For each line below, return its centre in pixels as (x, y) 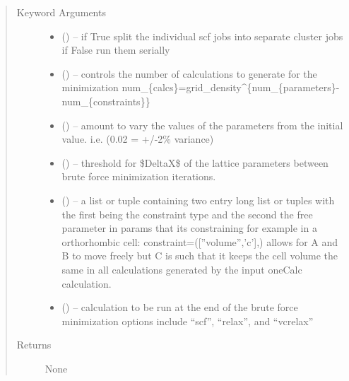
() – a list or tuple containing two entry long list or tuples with (198, 200)
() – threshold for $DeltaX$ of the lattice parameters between (195, 162)
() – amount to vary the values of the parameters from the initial (202, 125)
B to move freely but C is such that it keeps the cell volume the (200, 256)
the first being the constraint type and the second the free (187, 214)
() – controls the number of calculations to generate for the (189, 73)
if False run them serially (116, 50)
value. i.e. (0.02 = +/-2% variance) (138, 139)
